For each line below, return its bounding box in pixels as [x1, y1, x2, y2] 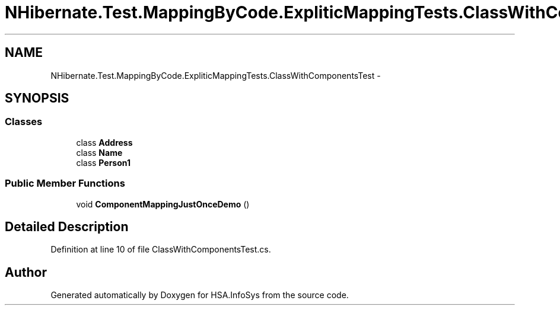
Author [5, 264, 47, 280]
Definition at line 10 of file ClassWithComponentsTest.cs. [50, 244, 271, 255]
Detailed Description [5, 219, 129, 234]
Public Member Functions [5, 177, 125, 190]
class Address [76, 137, 133, 148]
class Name [76, 147, 123, 158]
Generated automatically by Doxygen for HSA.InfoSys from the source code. [50, 290, 349, 301]
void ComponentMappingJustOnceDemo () [76, 199, 250, 209]
